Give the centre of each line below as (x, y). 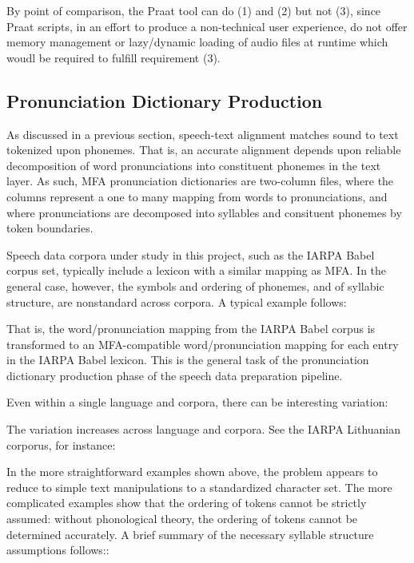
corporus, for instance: (61, 444)
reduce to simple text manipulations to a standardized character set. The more (199, 487)
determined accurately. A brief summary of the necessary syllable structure (190, 534)
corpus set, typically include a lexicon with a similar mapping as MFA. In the (197, 270)
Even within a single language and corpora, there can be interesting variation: (197, 402)
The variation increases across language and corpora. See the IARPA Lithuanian (204, 429)
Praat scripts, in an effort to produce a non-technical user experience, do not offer (207, 26)
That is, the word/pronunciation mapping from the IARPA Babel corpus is (191, 329)
